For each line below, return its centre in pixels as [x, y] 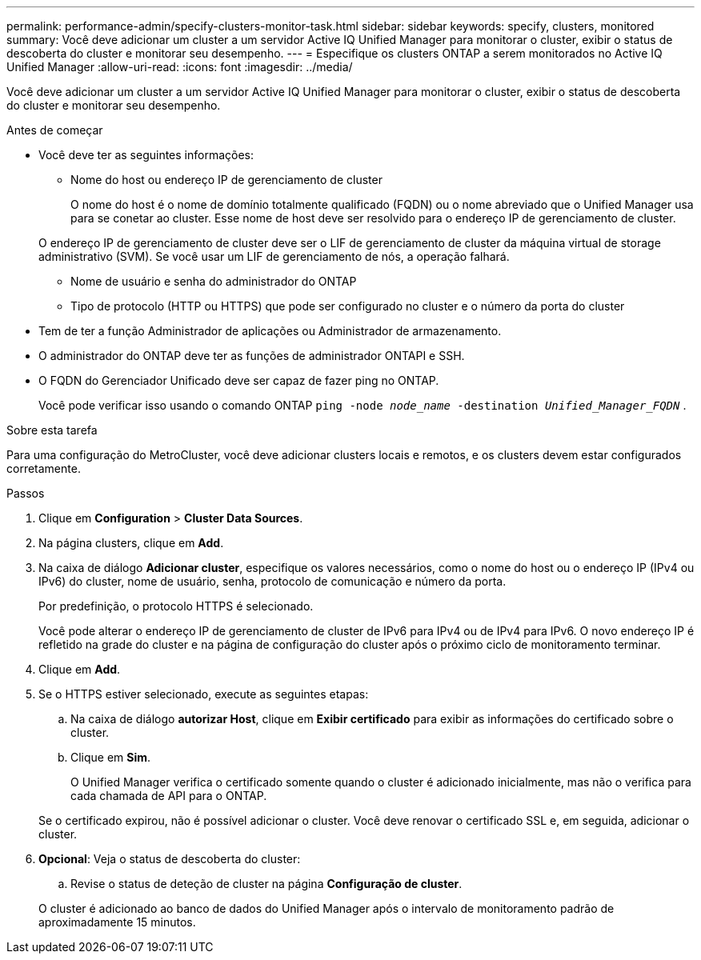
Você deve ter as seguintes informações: [146, 155]
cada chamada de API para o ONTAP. [169, 796]
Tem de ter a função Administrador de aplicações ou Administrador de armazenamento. [270, 331]
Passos [26, 493]
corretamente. [44, 468]
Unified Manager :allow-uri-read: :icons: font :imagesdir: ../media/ [180, 67]
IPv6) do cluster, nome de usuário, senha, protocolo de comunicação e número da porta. [272, 581]
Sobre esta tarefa [52, 430]
